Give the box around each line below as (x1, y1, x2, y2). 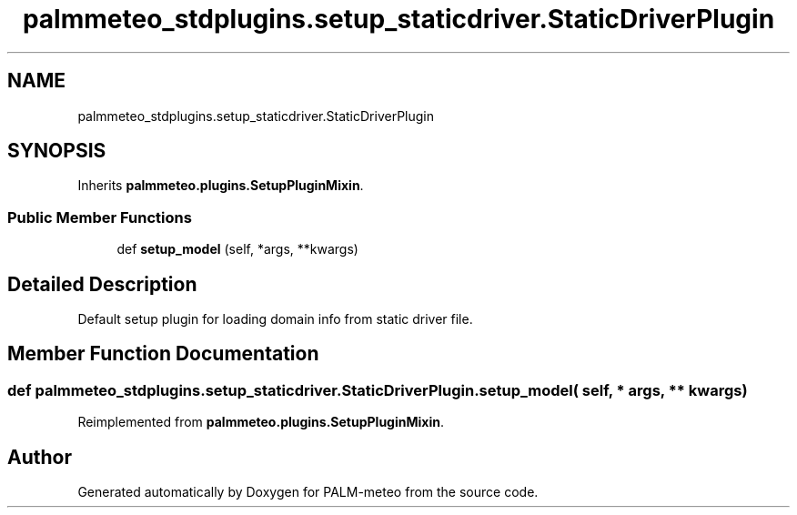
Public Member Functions (7, 207, 192, 227)
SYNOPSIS (7, 139, 106, 163)
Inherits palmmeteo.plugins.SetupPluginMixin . (77, 177, 364, 194)
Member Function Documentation (7, 342, 319, 366)
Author (7, 445, 72, 469)
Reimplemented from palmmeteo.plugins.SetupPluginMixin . (77, 414, 444, 430)
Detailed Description (7, 272, 197, 296)
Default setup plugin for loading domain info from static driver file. (77, 311, 473, 328)
